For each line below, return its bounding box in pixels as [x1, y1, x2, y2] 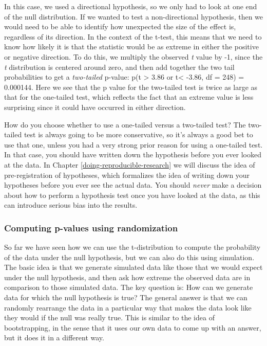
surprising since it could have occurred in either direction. [4, 101, 186, 112]
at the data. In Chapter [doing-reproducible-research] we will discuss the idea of [4, 159, 255, 170]
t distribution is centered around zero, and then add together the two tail [4, 61, 235, 72]
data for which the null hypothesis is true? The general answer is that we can [4, 292, 247, 303]
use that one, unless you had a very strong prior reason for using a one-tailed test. [4, 139, 263, 150]
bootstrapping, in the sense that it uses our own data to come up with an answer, [4, 322, 261, 333]
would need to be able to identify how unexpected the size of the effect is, [4, 21, 236, 32]
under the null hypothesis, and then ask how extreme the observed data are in [4, 271, 251, 282]
